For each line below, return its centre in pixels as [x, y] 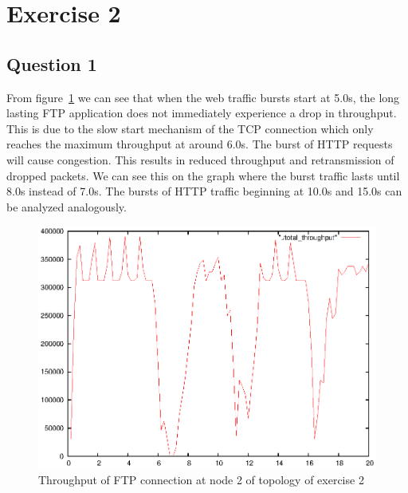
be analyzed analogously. [67, 206]
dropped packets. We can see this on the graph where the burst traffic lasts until [203, 175]
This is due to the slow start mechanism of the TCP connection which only [190, 128]
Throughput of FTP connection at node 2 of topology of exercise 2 [201, 479]
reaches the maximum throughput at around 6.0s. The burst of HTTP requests [200, 144]
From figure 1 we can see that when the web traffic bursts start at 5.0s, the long [203, 97]
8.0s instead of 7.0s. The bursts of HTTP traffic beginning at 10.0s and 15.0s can [204, 191]
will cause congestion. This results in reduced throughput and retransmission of [200, 159]
